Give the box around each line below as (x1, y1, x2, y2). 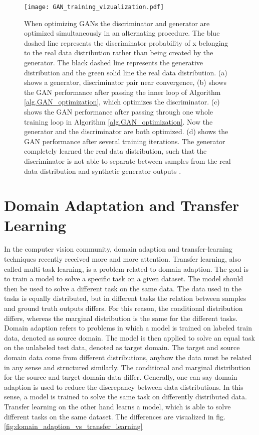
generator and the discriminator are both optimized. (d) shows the (24, 126, 228, 137)
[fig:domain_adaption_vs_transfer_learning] (4, 421, 143, 431)
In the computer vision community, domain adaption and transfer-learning (4, 244, 232, 254)
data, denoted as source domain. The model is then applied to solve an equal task (4, 332, 255, 343)
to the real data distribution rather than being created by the (24, 47, 213, 58)
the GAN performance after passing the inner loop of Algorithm (24, 86, 221, 97)
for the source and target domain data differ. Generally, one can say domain (4, 372, 237, 382)
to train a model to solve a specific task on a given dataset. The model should (4, 273, 243, 284)
